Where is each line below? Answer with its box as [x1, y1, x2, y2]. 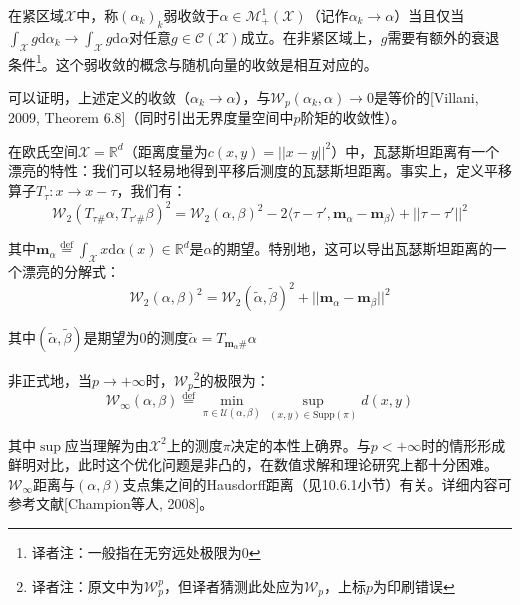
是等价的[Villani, [373, 86, 479, 107]
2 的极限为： [193, 367, 270, 390]
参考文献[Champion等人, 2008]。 [8, 493, 214, 514]
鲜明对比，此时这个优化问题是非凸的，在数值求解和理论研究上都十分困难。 [8, 454, 498, 475]
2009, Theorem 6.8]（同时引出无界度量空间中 [8, 107, 294, 128]
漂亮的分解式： [21, 260, 120, 281]
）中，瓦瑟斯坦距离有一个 [331, 140, 500, 161]
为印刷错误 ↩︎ [373, 575, 455, 596]
